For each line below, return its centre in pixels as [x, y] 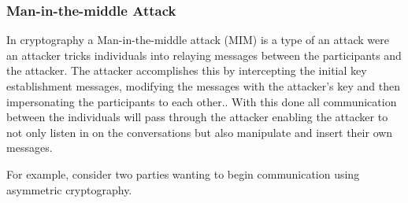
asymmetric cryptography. [69, 189]
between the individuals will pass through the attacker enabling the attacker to [197, 117]
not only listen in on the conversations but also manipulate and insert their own [200, 132]
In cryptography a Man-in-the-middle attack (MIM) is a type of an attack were [198, 40]
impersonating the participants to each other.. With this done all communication [202, 101]
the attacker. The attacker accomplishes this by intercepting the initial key [187, 70]
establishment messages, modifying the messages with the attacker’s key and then [203, 86]
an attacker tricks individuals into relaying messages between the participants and [204, 55]
